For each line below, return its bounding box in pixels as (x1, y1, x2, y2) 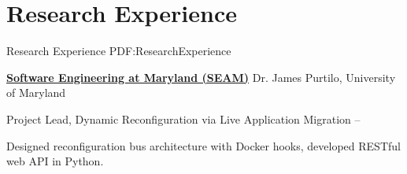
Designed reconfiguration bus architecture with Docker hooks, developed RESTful (6, 137, 401, 154)
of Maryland (6, 84, 66, 101)
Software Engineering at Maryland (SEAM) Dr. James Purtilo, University (6, 68, 396, 85)
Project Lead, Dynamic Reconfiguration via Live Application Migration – (6, 110, 361, 127)
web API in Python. (6, 153, 104, 169)
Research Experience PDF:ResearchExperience (6, 43, 231, 59)
